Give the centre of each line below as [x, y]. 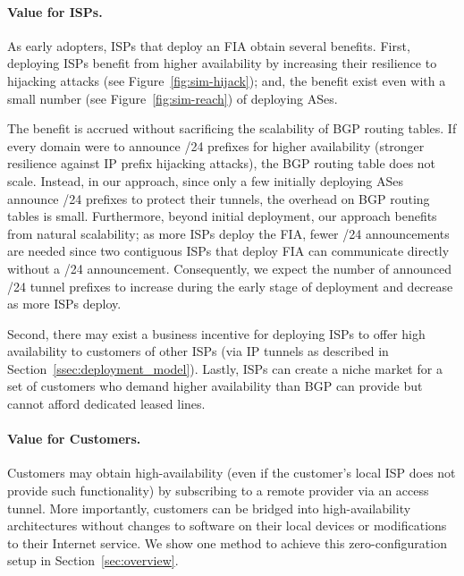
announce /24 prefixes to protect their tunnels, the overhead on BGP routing [219, 198]
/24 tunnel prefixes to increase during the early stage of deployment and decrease [230, 286]
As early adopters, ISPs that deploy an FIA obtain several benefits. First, [209, 45]
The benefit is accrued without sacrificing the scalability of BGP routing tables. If [232, 128]
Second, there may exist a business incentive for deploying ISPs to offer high [216, 333]
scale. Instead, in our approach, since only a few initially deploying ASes [205, 180]
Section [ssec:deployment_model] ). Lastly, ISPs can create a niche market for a [225, 368]
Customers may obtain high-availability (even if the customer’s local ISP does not [232, 473]
